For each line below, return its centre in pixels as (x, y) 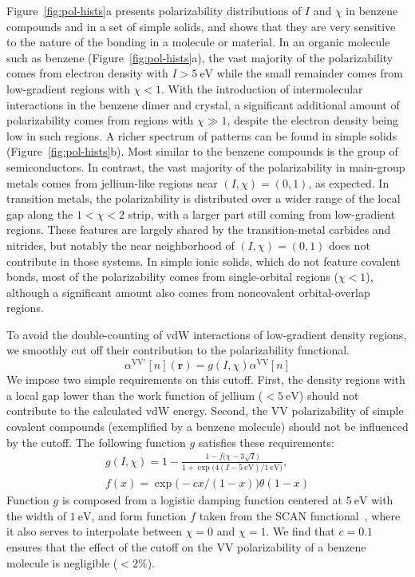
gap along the (40, 213)
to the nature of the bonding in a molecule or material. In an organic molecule (198, 42)
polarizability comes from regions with (100, 120)
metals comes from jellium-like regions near (112, 182)
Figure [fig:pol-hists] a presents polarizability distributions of (154, 10)
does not (350, 245)
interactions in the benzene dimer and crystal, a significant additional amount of (203, 104)
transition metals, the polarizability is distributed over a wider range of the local (204, 198)
